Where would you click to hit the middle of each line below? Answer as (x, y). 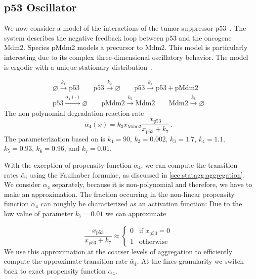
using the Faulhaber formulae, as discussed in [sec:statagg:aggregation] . (137, 174)
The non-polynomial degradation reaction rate (74, 113)
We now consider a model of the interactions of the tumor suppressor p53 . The (125, 28)
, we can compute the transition (189, 164)
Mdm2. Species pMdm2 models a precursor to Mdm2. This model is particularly (126, 47)
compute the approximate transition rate (66, 261)
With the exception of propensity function (68, 164)
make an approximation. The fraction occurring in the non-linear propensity (119, 194)
